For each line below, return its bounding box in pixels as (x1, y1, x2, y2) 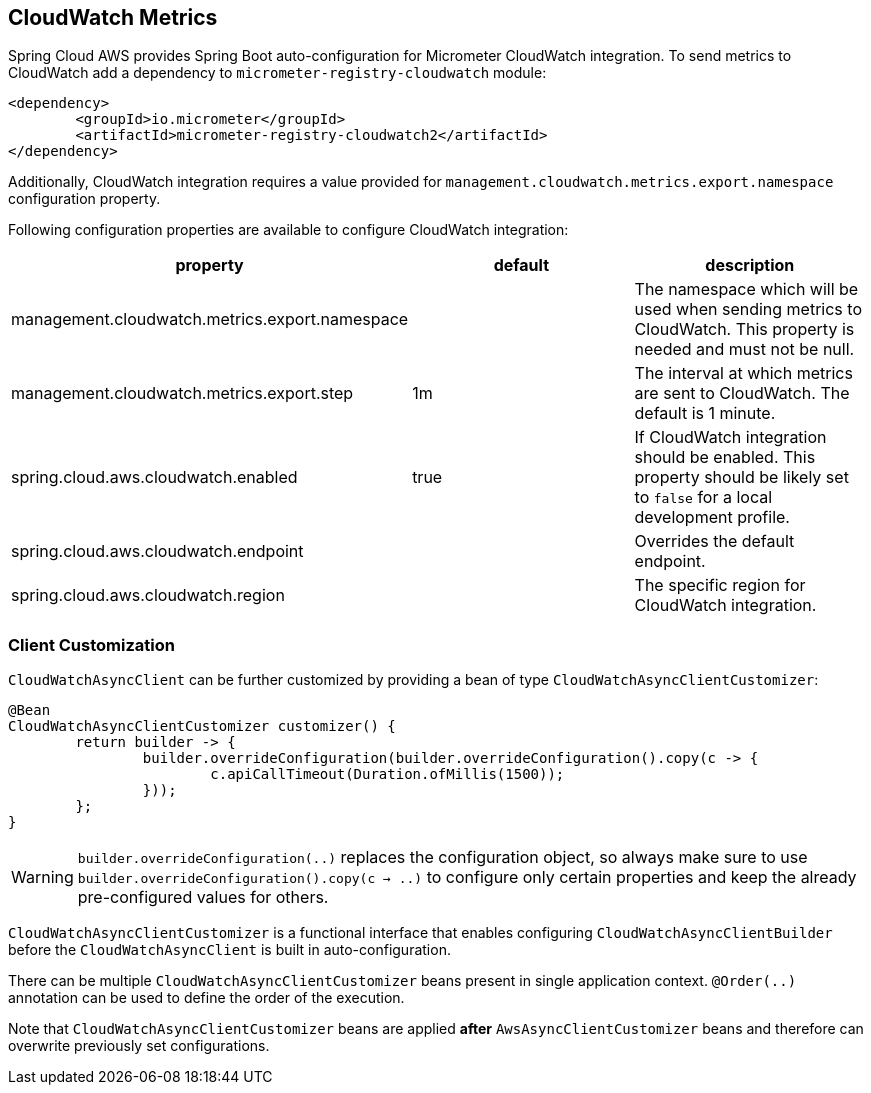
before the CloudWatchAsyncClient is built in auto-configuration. (8, 941, 451, 959)
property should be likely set (634, 467, 849, 488)
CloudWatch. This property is (634, 319, 855, 340)
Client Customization (8, 634, 175, 655)
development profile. (634, 507, 790, 528)
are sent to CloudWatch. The (634, 383, 850, 404)
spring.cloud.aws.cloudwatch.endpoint (11, 541, 304, 562)
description (705, 255, 795, 276)
